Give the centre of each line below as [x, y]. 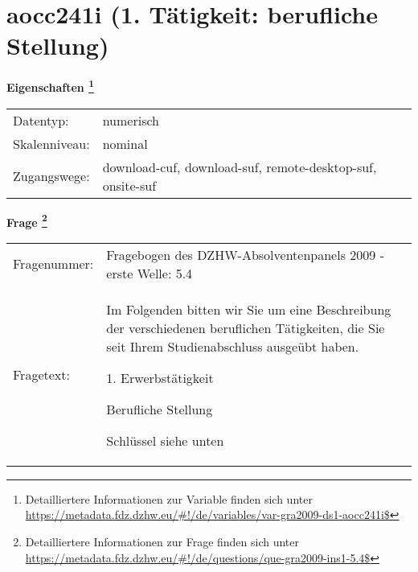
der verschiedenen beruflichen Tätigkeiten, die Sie [246, 327]
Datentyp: [41, 120]
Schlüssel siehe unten [165, 440]
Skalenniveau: [51, 143]
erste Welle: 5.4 [150, 273]
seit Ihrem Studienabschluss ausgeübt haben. [233, 346]
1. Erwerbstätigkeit [160, 377]
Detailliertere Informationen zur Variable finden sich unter [169, 498]
